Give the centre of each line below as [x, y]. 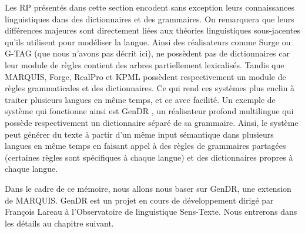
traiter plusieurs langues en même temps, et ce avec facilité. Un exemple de [140, 99]
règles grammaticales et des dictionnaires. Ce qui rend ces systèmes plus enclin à [150, 88]
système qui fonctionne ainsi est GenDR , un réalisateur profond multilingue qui [149, 111]
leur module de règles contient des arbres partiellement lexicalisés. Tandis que [145, 64]
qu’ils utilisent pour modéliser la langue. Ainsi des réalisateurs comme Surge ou [148, 41]
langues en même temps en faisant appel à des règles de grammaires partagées [145, 146]
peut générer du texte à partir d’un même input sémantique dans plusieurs [139, 134]
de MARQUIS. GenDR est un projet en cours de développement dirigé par [139, 200]
